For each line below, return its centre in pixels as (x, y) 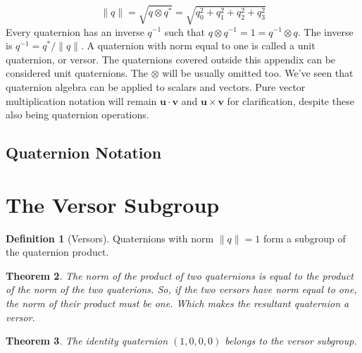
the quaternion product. (57, 252)
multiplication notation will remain (81, 100)
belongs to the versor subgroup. (291, 341)
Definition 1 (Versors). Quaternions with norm (110, 238)
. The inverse (325, 31)
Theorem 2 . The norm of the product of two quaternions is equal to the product (180, 275)
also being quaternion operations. (77, 114)
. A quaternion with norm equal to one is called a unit (198, 45)
